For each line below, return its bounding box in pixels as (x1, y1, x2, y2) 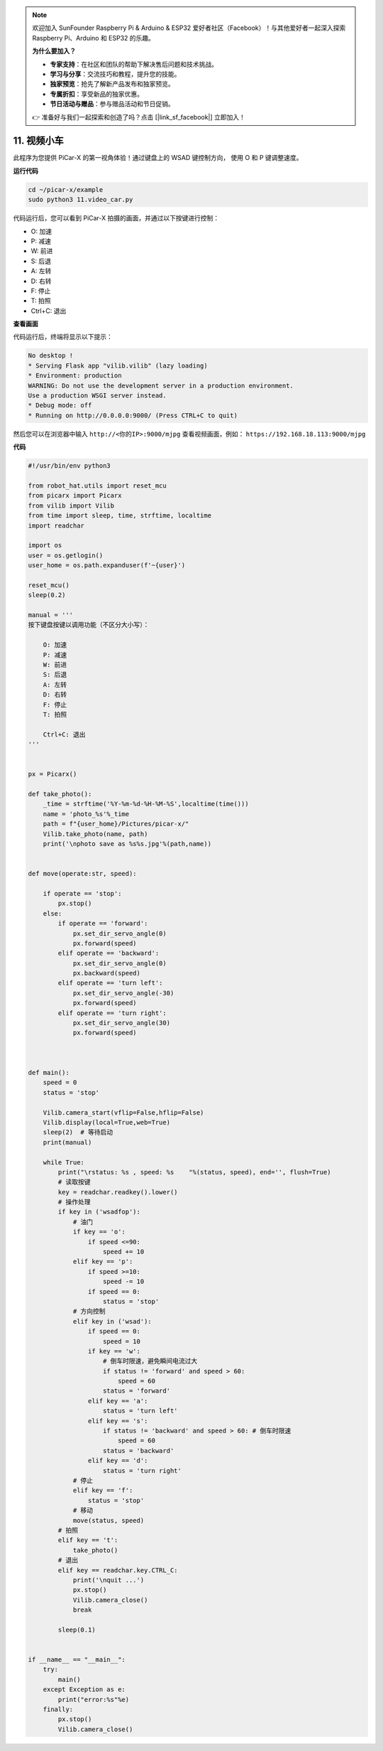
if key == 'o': (72, 1228, 126, 1236)
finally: (43, 1705, 74, 1713)
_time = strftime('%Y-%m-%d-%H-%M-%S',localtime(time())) (43, 800, 249, 808)
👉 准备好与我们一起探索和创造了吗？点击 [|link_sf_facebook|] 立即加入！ (32, 112, 246, 121)
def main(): (28, 1069, 70, 1076)
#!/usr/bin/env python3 (28, 462, 111, 470)
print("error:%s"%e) (57, 1696, 130, 1703)
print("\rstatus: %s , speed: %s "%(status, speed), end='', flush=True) (57, 1168, 331, 1176)
